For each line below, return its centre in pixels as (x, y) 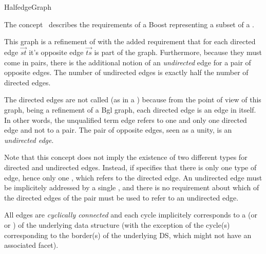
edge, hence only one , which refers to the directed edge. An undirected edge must (133, 177)
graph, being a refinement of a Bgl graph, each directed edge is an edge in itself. (130, 109)
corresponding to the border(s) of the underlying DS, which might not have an (128, 235)
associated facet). (31, 245)
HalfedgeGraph (28, 7)
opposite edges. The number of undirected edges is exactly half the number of (126, 72)
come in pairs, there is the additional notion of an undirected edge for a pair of (128, 62)
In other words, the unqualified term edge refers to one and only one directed (126, 120)
